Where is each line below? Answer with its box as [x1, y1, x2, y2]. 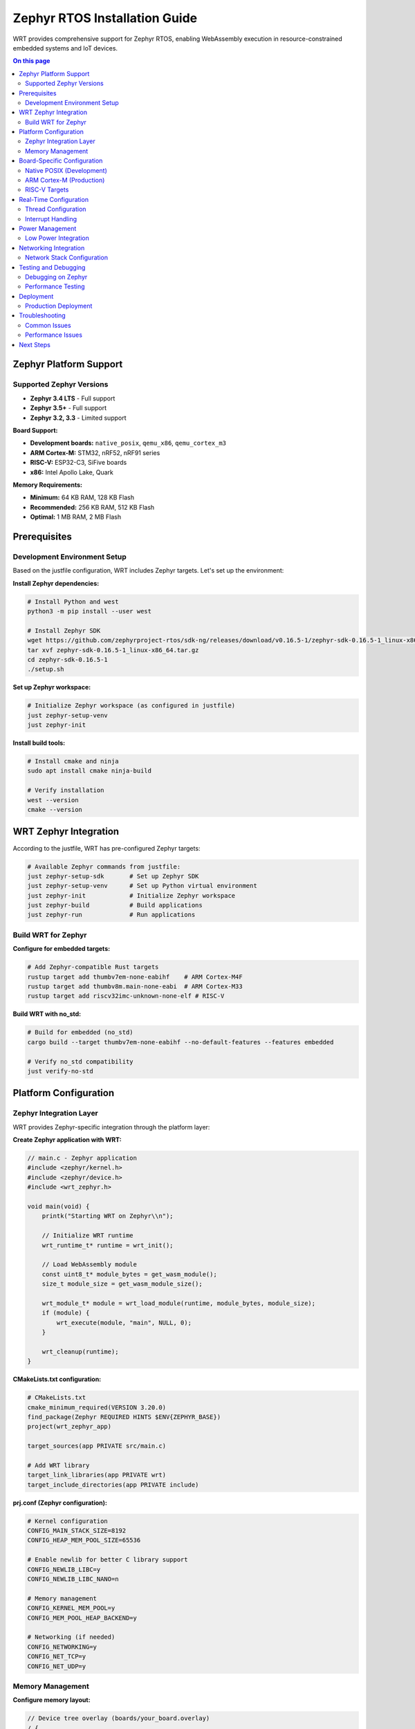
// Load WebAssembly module [41, 1261, 138, 1268]
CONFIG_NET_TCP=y [27, 1653, 86, 1661]
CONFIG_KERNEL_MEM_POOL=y [27, 1605, 116, 1612]
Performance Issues [25, 331, 83, 339]
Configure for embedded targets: [12, 945, 111, 953]
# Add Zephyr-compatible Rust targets [27, 963, 159, 971]
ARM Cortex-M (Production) [25, 176, 105, 185]
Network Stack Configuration [25, 253, 109, 262]
